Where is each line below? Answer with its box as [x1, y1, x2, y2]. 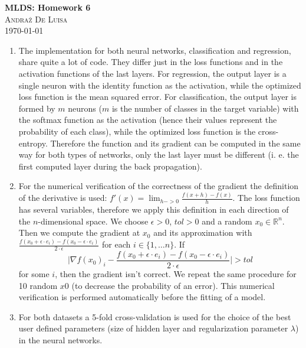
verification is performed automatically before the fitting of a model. [18, 291, 266, 303]
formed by [18, 102, 55, 114]
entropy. [18, 136, 48, 149]
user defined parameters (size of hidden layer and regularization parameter [18, 322, 288, 334]
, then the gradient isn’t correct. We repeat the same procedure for [55, 268, 297, 280]
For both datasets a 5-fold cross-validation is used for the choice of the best [18, 310, 291, 323]
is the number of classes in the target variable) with [111, 102, 299, 114]
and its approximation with [153, 226, 252, 239]
